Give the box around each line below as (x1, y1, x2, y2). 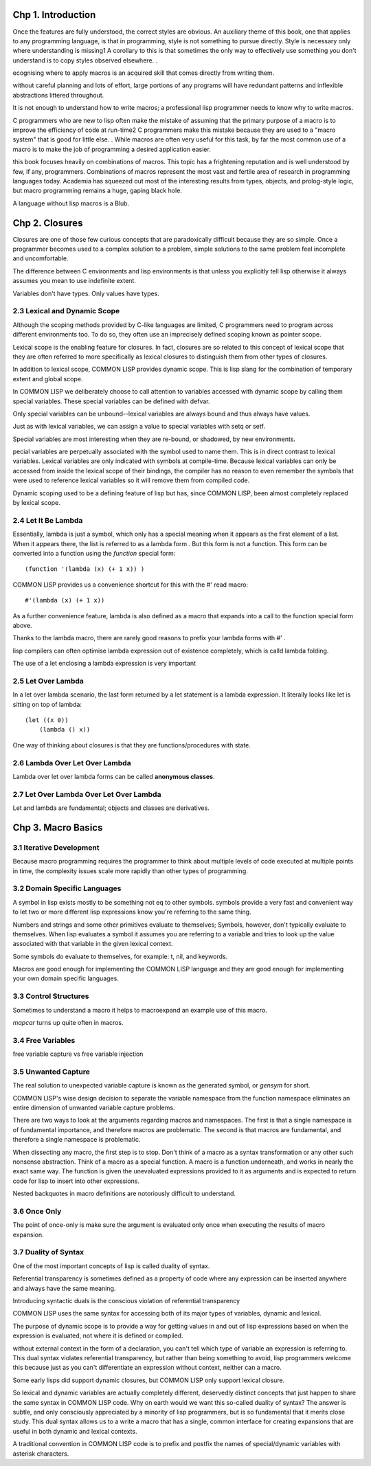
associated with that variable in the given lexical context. (12, 940, 173, 948)
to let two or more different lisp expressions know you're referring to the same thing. (12, 907, 251, 916)
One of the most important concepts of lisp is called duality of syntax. (12, 1261, 210, 1270)
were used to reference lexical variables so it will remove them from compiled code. (12, 476, 250, 484)
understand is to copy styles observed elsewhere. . (12, 56, 158, 65)
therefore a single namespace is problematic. (12, 1136, 141, 1144)
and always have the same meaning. (12, 1284, 116, 1292)
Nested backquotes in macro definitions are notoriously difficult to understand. (12, 1189, 236, 1198)
